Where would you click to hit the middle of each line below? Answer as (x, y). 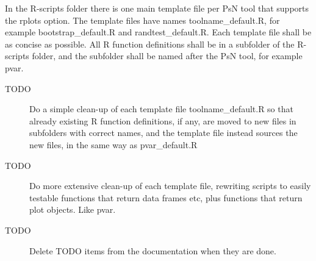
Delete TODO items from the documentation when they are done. (153, 250)
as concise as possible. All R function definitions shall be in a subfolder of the (150, 44)
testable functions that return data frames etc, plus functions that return (166, 197)
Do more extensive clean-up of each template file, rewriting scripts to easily (170, 186)
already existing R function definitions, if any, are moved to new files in (163, 120)
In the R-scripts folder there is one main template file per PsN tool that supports (157, 8)
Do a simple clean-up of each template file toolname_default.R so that (161, 109)
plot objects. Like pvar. (73, 209)
